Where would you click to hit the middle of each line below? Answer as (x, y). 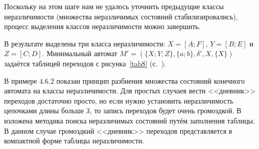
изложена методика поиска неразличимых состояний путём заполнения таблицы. (130, 120)
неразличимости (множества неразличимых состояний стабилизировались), (121, 16)
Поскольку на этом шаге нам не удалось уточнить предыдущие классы (114, 6)
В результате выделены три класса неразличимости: (85, 43)
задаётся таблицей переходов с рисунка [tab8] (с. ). (85, 63)
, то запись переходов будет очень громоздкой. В (166, 110)
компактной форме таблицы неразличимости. (74, 141)
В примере (21, 80)
